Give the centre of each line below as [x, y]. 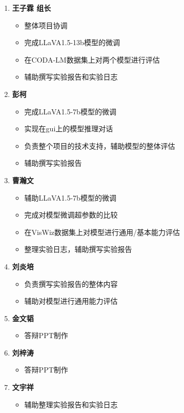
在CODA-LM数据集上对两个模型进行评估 [92, 59]
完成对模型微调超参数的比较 [71, 215]
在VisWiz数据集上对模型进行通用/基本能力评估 [102, 232]
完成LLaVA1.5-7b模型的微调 [70, 111]
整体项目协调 [46, 25]
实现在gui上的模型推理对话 [69, 129]
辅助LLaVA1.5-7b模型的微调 [70, 197]
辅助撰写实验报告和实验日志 [71, 77]
